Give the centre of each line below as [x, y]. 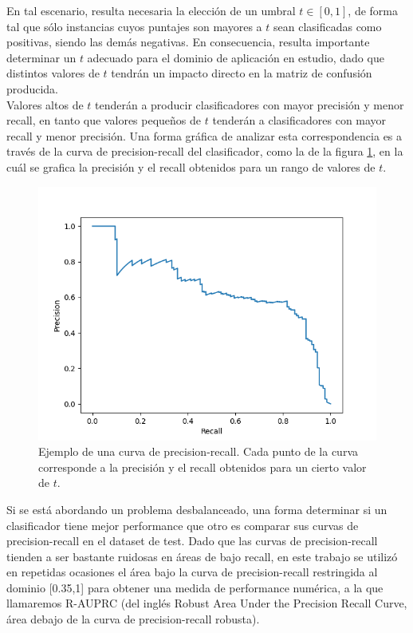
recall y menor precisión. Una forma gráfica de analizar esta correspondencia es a [205, 135]
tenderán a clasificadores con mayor [299, 120]
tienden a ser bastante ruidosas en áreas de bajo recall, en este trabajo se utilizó [202, 556]
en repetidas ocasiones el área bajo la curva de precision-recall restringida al [192, 572]
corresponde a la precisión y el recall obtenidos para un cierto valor [203, 467]
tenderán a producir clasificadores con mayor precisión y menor [250, 104]
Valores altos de [45, 104]
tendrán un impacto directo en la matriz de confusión [242, 73]
